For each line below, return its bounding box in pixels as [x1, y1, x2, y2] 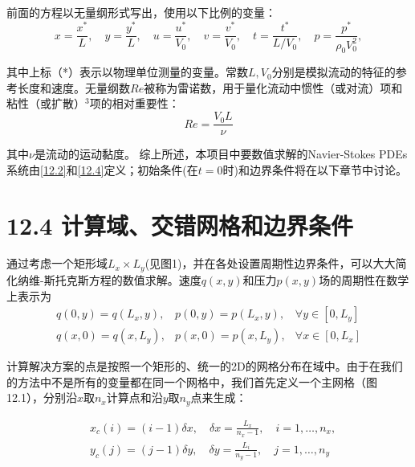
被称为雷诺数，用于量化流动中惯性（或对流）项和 [144, 79, 403, 96]
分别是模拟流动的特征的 [271, 63, 396, 80]
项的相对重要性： [89, 95, 180, 112]
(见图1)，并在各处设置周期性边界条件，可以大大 [144, 255, 396, 272]
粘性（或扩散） [6, 95, 85, 112]
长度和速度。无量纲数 [17, 79, 130, 96]
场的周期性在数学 [319, 271, 409, 288]
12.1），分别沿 [6, 389, 77, 406]
